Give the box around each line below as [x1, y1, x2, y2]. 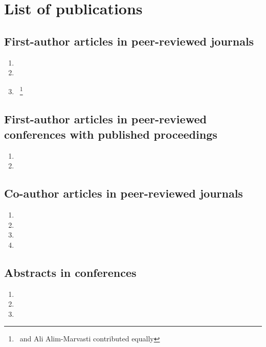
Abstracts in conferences [4, 264, 137, 280]
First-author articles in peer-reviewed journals [4, 33, 254, 49]
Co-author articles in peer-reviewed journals [4, 185, 243, 201]
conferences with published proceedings [4, 126, 217, 142]
